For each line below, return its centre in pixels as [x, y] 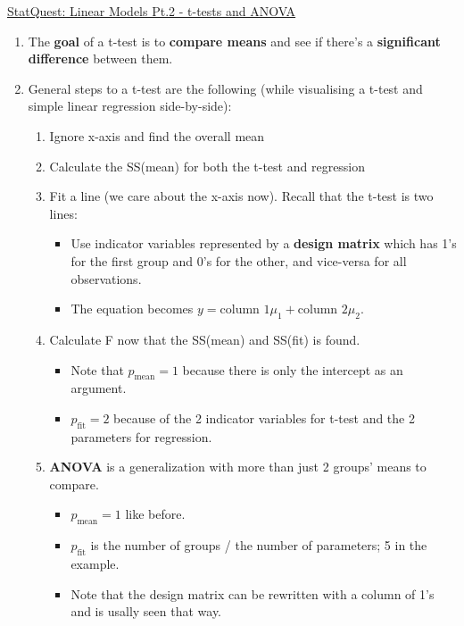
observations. [106, 278]
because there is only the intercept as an [293, 369]
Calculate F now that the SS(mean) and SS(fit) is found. [205, 339]
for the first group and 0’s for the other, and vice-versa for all [239, 260]
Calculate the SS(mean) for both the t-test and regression [207, 166]
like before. [155, 514]
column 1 [245, 310]
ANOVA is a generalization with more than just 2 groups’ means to [238, 467]
